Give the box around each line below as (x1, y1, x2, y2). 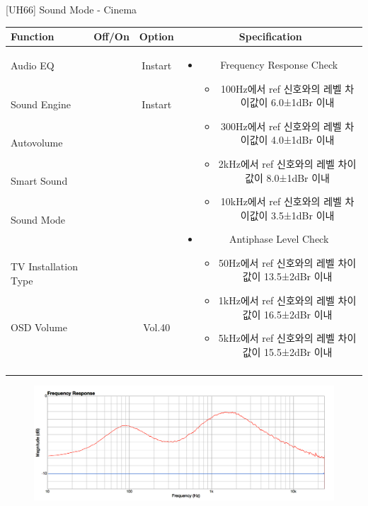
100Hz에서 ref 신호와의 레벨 (220, 81, 342, 96)
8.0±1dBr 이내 (266, 170, 330, 185)
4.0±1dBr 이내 (271, 132, 335, 147)
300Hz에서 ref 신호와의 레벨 (220, 118, 342, 133)
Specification (238, 29, 302, 44)
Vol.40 (143, 319, 171, 334)
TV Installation (11, 258, 78, 273)
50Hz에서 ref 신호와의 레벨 (219, 255, 335, 270)
